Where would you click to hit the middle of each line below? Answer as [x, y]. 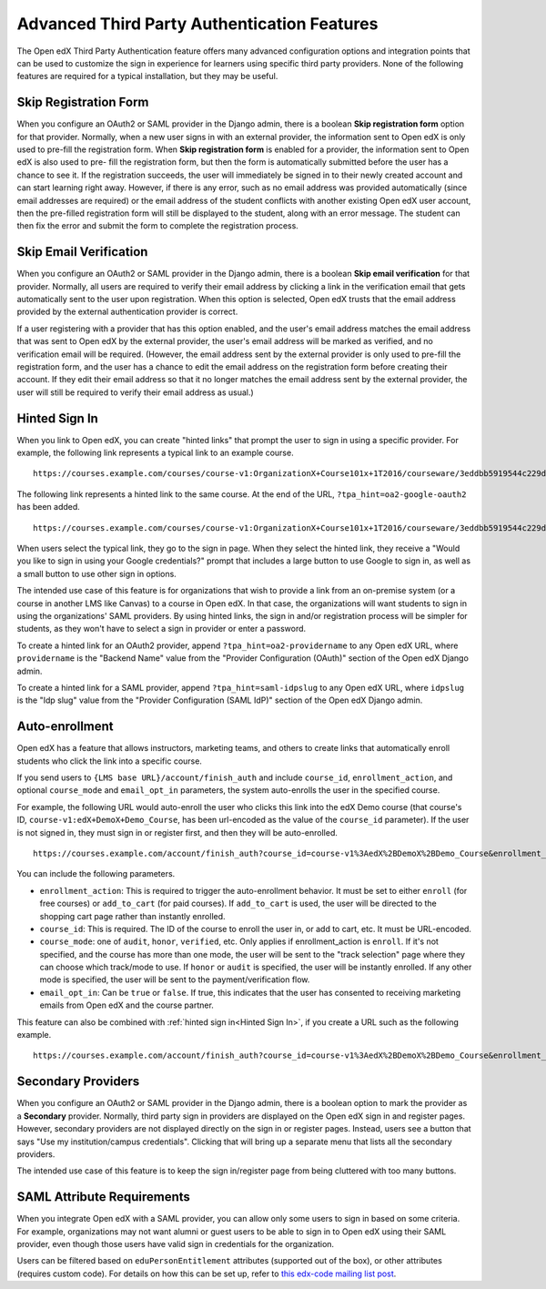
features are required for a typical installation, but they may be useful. [147, 76]
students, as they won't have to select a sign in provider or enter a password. [162, 629]
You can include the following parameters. [96, 874]
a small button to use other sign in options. [96, 573]
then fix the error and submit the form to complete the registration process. [158, 226]
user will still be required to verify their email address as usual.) [135, 392]
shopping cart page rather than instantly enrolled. [133, 916]
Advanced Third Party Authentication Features [197, 24]
